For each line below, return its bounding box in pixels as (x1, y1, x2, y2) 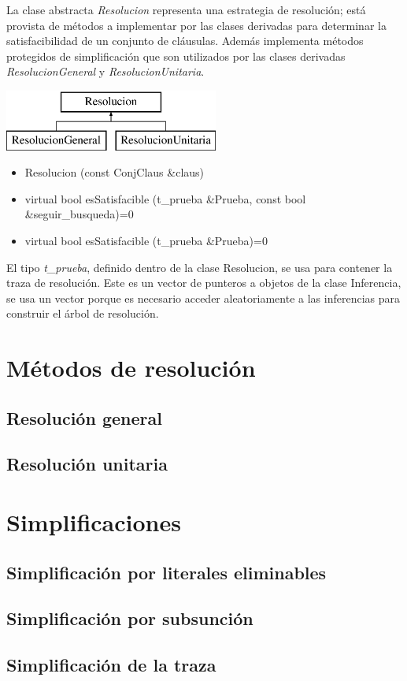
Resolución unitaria (6, 452, 168, 476)
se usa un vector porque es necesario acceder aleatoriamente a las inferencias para (6, 289, 400, 306)
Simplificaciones (6, 506, 181, 538)
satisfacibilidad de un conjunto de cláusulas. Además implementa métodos (6, 32, 364, 49)
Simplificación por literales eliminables (6, 560, 327, 584)
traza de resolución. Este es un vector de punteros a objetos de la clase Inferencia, (6, 274, 401, 291)
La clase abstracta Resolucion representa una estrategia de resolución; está (6, 2, 366, 17)
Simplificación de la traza (6, 653, 216, 677)
